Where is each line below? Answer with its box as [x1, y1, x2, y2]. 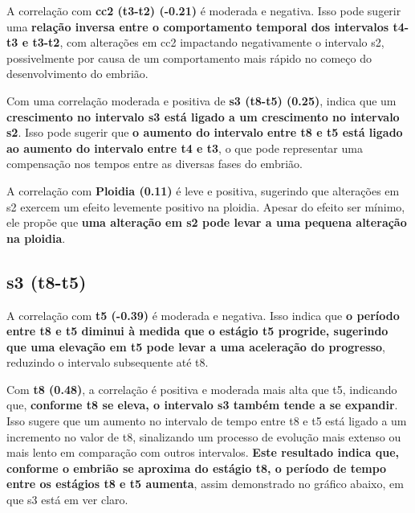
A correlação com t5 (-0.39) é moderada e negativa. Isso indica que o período [6, 306, 400, 323]
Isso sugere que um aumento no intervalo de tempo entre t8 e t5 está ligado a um [6, 412, 407, 429]
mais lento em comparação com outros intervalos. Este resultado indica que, [6, 444, 399, 461]
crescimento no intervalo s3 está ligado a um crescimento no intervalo [6, 108, 400, 125]
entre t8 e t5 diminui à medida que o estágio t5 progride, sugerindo [6, 322, 389, 339]
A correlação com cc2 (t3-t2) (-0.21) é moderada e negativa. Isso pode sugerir [6, 2, 401, 18]
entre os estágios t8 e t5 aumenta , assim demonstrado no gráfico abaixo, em [6, 475, 404, 492]
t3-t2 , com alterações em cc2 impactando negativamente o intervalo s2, [32, 34, 384, 51]
